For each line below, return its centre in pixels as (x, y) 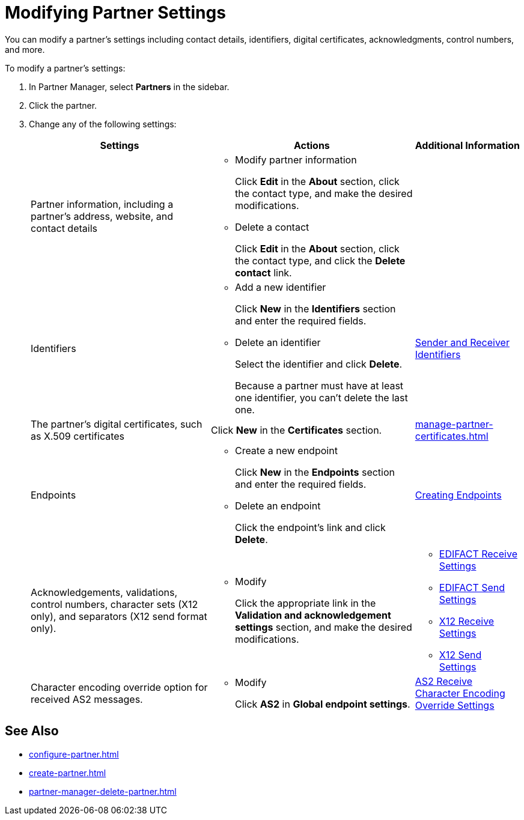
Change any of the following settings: (103, 124)
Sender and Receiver (462, 342)
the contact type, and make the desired (324, 193)
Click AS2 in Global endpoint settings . (322, 704)
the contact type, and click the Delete (320, 260)
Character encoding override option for (119, 687)
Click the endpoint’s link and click (310, 527)
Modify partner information (296, 159)
